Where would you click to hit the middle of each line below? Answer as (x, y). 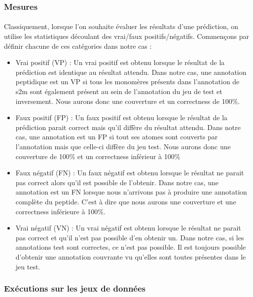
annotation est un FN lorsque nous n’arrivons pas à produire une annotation (131, 192)
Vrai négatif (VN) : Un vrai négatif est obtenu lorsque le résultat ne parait (128, 228)
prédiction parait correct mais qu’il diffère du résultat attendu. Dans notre (128, 127)
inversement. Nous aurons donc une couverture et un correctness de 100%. (128, 101)
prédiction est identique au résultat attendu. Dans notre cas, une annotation (131, 72)
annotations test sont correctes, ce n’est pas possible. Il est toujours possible (131, 247)
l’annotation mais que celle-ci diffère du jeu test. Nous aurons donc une (123, 146)
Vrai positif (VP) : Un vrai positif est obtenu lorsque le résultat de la (120, 62)
